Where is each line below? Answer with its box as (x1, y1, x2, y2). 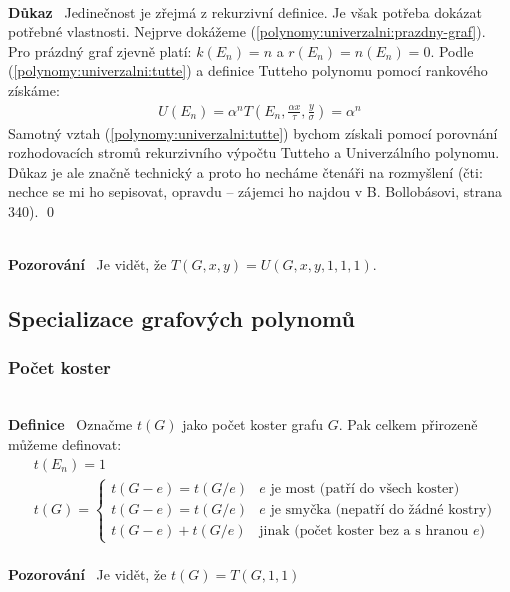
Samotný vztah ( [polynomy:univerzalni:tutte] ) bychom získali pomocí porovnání (8, 122, 498, 143)
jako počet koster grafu (182, 414, 324, 435)
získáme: (8, 79, 60, 100)
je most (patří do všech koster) (270, 481, 460, 496)
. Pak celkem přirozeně (338, 414, 478, 435)
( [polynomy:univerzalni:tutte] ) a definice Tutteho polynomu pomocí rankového (8, 60, 488, 81)
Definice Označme (8, 414, 133, 435)
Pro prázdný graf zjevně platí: (8, 40, 192, 61)
